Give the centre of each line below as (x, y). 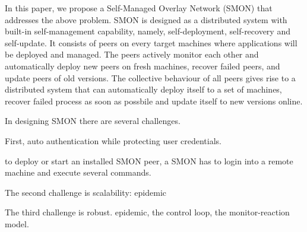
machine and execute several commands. (78, 172)
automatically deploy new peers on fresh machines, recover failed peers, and (143, 66)
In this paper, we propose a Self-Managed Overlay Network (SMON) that (139, 8)
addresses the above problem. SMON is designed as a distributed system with (146, 19)
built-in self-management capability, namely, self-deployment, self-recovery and (148, 31)
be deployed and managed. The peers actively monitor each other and (132, 54)
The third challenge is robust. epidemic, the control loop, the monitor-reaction (147, 212)
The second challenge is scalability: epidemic (86, 192)
